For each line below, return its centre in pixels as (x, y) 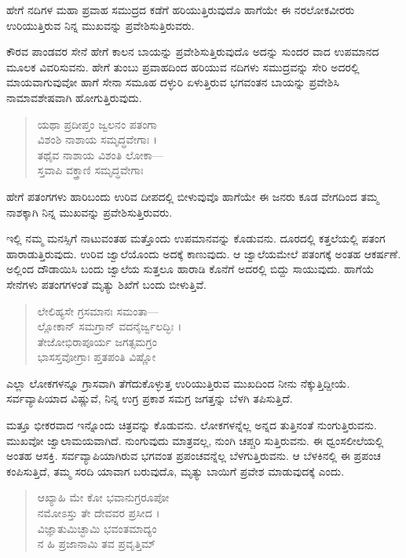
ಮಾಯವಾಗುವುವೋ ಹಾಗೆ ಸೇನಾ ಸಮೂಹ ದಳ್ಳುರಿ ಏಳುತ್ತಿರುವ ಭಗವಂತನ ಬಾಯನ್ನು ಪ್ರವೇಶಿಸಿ (173, 82)
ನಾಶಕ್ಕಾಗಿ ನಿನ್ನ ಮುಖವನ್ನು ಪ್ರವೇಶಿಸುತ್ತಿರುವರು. (90, 212)
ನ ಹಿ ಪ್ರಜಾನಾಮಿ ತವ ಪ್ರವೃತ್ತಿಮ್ (96, 543)
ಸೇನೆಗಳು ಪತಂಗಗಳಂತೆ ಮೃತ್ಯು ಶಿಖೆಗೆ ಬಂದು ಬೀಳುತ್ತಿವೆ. (106, 284)
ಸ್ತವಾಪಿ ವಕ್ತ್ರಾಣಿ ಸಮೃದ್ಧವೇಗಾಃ (90, 170)
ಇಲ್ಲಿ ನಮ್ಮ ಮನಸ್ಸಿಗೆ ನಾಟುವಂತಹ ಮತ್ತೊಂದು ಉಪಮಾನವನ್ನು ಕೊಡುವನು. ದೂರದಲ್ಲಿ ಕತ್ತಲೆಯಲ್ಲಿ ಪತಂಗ (196, 238)
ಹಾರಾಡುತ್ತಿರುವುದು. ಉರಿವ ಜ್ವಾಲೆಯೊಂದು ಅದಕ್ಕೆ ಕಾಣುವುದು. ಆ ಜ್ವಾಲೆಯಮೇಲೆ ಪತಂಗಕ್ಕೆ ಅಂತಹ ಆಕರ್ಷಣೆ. (204, 253)
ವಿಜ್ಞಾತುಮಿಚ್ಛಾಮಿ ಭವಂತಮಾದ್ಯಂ (97, 528)
